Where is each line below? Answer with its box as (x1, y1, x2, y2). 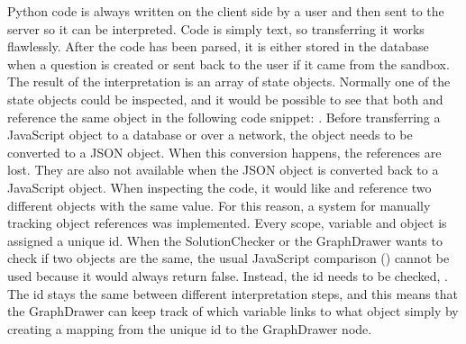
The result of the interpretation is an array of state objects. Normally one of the (7, 72, 451, 91)
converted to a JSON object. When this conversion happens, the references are (7, 142, 442, 161)
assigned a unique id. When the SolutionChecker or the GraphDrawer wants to (7, 231, 443, 249)
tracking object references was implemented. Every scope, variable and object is (7, 213, 447, 232)
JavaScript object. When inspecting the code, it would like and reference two (7, 177, 432, 196)
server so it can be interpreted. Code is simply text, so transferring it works (7, 19, 425, 38)
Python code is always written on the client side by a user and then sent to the (7, 2, 444, 20)
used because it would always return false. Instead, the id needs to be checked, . (7, 266, 448, 285)
